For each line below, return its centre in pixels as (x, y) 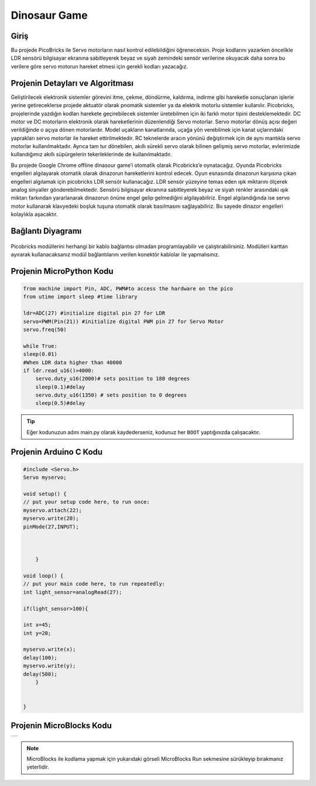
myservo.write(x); (49, 649)
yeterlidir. (38, 767)
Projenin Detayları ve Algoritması (72, 83)
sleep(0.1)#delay (60, 387)
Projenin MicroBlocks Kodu (61, 725)
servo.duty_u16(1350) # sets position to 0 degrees (111, 395)
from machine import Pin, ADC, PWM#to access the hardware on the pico (128, 289)
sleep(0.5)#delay (60, 403)
